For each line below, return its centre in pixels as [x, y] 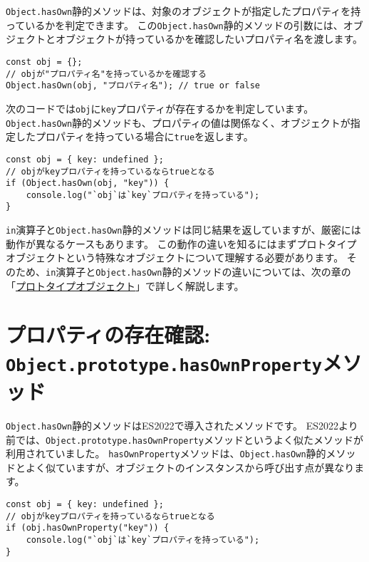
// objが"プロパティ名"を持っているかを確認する [106, 74]
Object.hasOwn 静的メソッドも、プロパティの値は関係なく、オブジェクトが [178, 122]
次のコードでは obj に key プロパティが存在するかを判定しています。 [160, 108]
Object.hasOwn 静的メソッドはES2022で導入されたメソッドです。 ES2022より [182, 425]
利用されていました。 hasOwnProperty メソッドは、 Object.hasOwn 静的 [166, 453]
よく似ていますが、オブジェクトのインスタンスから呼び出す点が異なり [190, 467]
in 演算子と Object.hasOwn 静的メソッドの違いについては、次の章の [198, 271]
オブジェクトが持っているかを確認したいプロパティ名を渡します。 [209, 39]
